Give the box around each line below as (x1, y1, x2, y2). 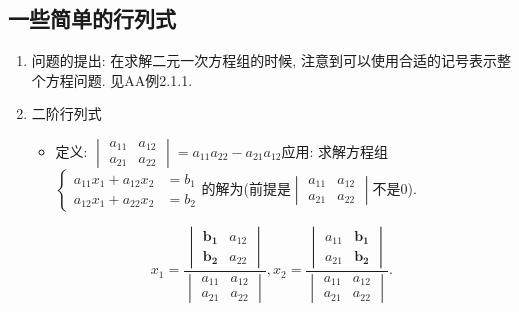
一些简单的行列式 (8, 3, 176, 34)
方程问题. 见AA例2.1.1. (45, 69, 193, 90)
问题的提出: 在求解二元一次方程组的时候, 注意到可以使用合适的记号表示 (31, 50, 497, 71)
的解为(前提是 (201, 177, 291, 198)
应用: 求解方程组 (281, 140, 389, 161)
